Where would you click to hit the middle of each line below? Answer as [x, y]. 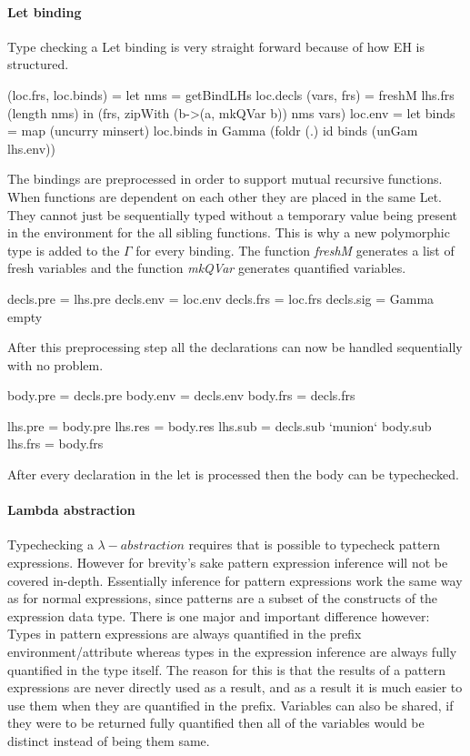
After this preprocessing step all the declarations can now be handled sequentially [235, 347]
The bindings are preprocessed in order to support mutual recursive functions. [225, 179]
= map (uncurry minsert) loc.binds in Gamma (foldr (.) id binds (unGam [213, 131]
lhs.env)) [31, 148]
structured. [38, 64]
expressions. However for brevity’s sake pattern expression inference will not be [228, 563]
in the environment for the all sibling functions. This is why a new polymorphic [229, 232]
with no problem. [55, 364]
